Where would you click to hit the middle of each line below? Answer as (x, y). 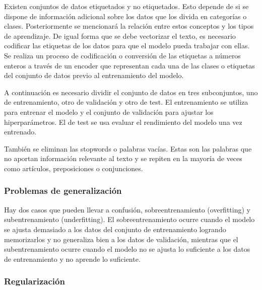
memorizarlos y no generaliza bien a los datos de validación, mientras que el (121, 239)
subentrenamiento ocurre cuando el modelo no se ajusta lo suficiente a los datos (127, 249)
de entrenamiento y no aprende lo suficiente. (72, 259)
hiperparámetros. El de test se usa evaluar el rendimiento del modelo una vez (123, 122)
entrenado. (20, 132)
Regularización (35, 281)
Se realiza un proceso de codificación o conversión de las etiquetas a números (122, 55)
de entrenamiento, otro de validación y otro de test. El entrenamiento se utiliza (126, 102)
